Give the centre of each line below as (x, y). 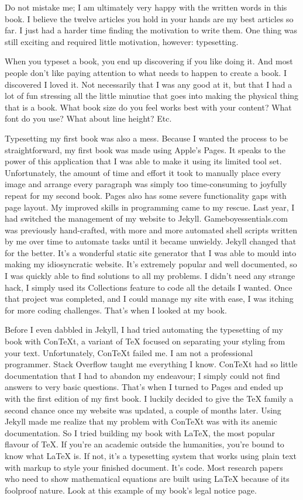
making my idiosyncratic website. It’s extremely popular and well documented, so (151, 264)
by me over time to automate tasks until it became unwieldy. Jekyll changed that (151, 241)
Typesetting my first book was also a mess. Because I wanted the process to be (147, 138)
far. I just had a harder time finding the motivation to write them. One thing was (151, 30)
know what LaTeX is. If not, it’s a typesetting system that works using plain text (151, 455)
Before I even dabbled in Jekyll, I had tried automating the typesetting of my (144, 330)
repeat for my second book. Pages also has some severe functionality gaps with (146, 195)
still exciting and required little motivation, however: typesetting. (122, 41)
